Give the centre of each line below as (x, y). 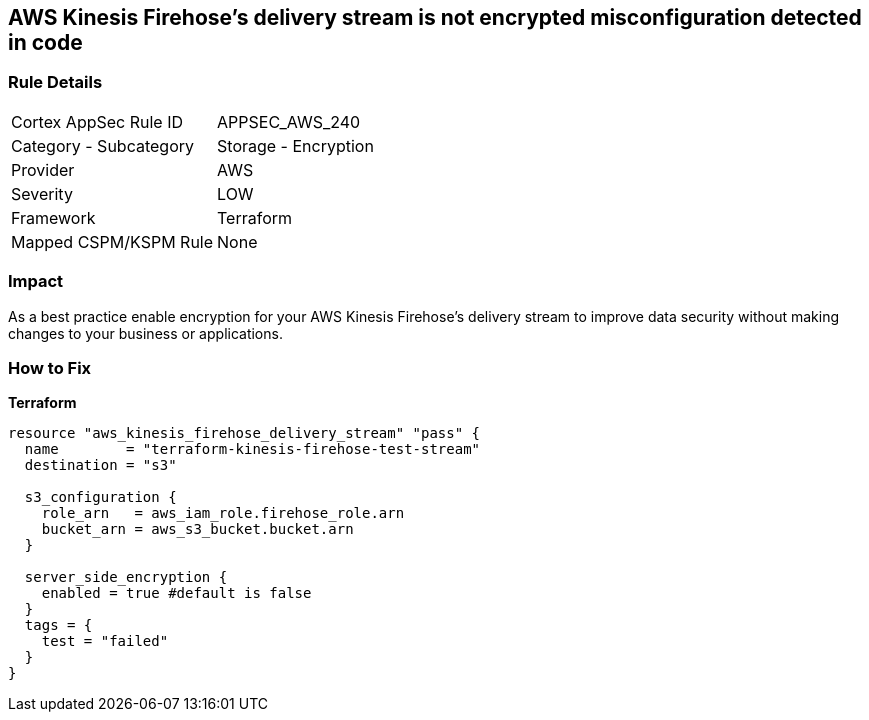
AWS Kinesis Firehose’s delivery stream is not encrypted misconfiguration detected (435, 17)
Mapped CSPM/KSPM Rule (112, 241)
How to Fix (50, 367)
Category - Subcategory (102, 145)
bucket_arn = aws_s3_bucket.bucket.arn (197, 529)
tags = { (58, 625)
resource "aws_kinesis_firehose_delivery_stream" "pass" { (244, 433)
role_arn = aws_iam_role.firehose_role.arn (223, 513)
